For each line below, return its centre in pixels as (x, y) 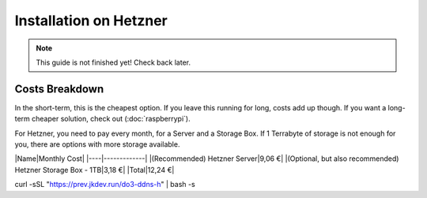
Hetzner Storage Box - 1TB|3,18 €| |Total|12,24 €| (94, 170)
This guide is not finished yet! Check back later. (113, 62)
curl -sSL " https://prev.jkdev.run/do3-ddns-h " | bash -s (105, 185)
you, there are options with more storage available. (97, 144)
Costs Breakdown (59, 89)
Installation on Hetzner (91, 21)
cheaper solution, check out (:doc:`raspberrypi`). (111, 119)
